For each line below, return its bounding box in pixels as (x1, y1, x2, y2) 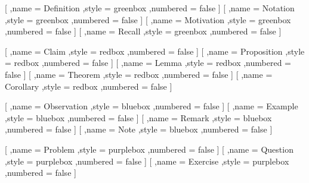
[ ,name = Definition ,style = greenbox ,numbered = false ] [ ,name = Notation (5, 2, 295, 14)
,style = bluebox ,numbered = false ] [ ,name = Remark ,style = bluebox (5, 111, 272, 124)
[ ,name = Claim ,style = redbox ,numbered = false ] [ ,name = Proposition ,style (5, 45, 305, 57)
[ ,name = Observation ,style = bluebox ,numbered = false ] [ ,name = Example (5, 100, 298, 112)
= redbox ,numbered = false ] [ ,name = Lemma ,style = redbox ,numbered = (5, 56, 291, 69)
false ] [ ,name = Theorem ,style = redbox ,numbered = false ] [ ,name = (5, 68, 273, 80)
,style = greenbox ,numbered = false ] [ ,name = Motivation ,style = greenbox (5, 13, 291, 26)
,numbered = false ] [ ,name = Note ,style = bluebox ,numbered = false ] (5, 123, 273, 135)
